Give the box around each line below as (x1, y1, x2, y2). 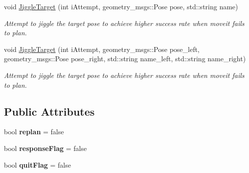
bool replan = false (4, 126, 64, 137)
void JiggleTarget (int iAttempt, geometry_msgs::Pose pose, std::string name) (4, 1, 238, 11)
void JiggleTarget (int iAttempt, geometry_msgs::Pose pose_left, (4, 44, 200, 54)
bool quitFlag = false (4, 159, 71, 170)
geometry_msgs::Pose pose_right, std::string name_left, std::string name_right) (4, 53, 246, 64)
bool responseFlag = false (4, 143, 87, 153)
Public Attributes (4, 103, 95, 119)
